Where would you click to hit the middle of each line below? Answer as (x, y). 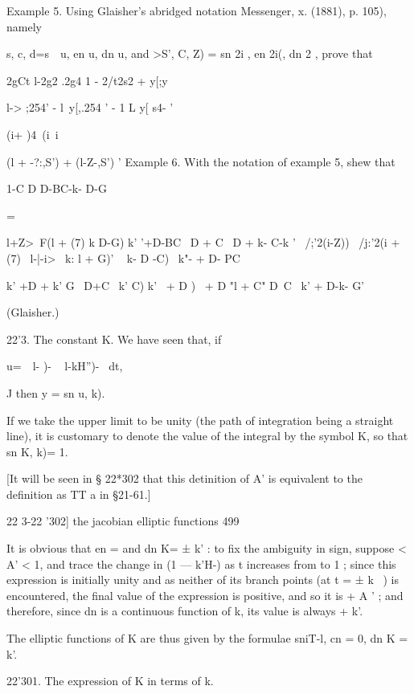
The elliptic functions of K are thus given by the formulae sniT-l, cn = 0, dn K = (207, 638)
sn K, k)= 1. (37, 451)
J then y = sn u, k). (56, 392)
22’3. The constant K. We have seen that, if (114, 339)
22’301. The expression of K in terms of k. (110, 681)
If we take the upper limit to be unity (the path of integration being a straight (200, 420)
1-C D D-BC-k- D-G (57, 188)
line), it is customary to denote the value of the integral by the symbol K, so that (207, 436)
